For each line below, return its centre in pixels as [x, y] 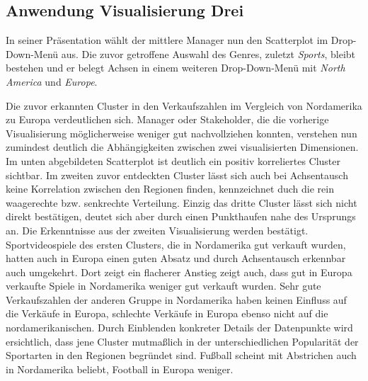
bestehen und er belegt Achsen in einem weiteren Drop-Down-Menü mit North [176, 68]
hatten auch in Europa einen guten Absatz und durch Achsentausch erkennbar [176, 258]
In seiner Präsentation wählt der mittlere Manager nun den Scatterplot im [167, 40]
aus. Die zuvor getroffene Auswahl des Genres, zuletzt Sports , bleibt [208, 53]
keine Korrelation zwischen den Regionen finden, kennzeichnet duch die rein [170, 189]
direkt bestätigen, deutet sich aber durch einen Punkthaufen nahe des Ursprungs [181, 216]
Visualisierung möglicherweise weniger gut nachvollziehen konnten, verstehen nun [182, 133]
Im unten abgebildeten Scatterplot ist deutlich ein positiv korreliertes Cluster [173, 160]
